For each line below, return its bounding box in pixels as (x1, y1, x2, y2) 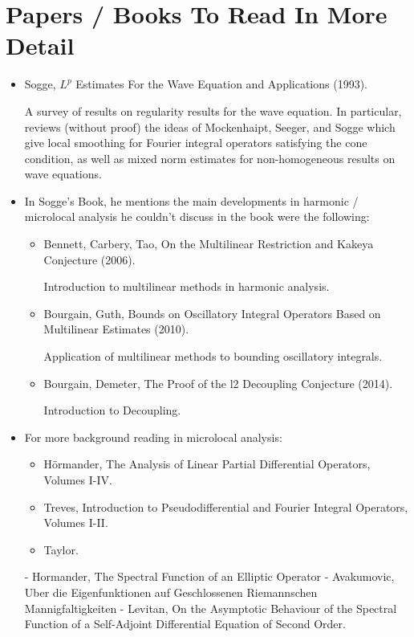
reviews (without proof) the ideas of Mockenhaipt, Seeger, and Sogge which (24, 118, 396, 135)
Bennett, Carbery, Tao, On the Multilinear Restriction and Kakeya (43, 235, 374, 252)
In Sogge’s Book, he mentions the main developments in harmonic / (24, 192, 359, 209)
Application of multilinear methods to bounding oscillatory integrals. (43, 348, 383, 365)
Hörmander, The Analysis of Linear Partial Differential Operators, (43, 455, 371, 472)
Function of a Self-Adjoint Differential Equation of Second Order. (24, 615, 346, 632)
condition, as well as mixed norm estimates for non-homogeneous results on (24, 149, 396, 166)
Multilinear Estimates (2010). (43, 321, 189, 337)
